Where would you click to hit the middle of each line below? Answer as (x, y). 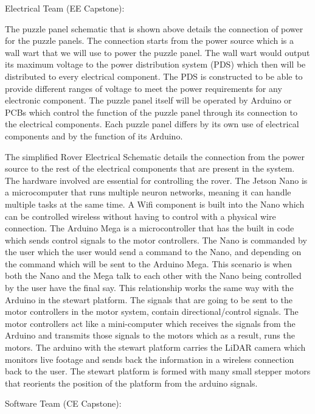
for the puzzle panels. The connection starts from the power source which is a (149, 40)
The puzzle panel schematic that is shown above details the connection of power (154, 28)
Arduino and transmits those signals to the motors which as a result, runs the (150, 335)
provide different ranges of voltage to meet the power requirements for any (144, 88)
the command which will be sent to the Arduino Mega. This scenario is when (149, 263)
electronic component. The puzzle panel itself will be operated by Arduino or (148, 100)
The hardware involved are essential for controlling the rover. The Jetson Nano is (156, 180)
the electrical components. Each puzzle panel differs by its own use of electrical (152, 124)
